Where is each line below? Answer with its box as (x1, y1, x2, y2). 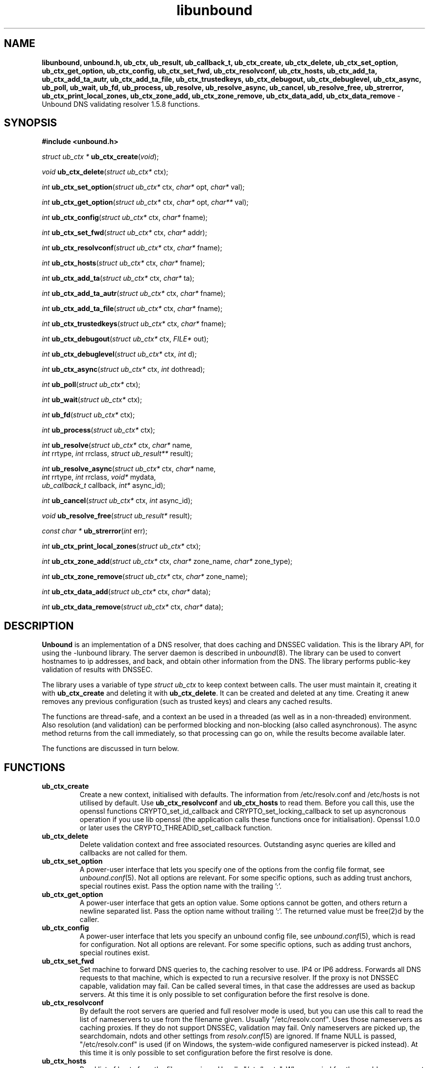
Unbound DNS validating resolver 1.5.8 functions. (42, 99, 200, 108)
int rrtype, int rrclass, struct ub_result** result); (42, 449, 193, 458)
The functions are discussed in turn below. (42, 744, 179, 753)
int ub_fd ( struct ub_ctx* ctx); (42, 411, 135, 419)
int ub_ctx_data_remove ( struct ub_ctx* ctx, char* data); (42, 603, 223, 611)
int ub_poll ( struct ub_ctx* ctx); (42, 380, 141, 389)
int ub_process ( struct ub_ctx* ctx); (42, 426, 155, 435)
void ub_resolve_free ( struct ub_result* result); (42, 511, 192, 520)
